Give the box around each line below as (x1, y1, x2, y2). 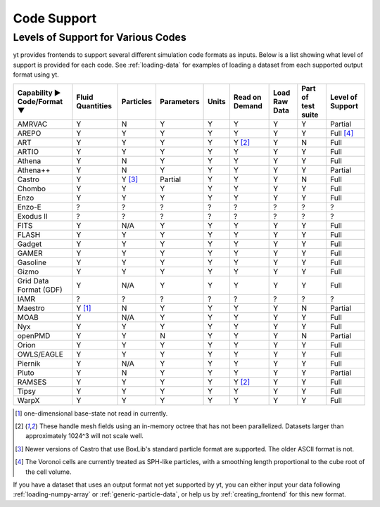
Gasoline (17, 257, 47, 267)
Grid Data (17, 276, 49, 285)
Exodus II (17, 211, 49, 221)
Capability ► (17, 88, 61, 98)
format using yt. (13, 70, 59, 79)
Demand (233, 101, 263, 110)
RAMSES (17, 377, 47, 387)
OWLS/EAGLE (17, 349, 63, 359)
